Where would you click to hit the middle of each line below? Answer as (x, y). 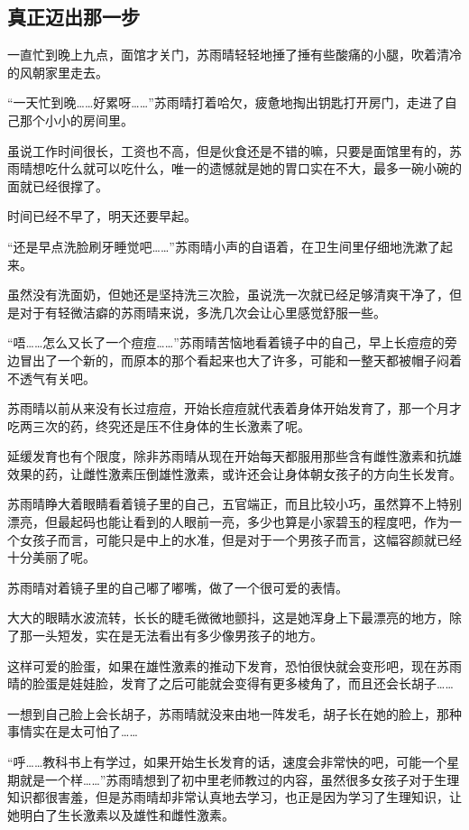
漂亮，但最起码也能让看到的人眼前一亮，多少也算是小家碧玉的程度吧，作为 (228, 522)
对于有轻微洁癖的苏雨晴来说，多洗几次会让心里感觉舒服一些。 (202, 312)
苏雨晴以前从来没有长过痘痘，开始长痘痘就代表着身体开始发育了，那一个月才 (234, 408)
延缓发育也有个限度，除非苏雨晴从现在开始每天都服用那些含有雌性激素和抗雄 (234, 456)
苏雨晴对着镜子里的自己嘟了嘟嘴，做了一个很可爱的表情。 (178, 587)
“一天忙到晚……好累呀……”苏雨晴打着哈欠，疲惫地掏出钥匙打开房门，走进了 (226, 102)
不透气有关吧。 (51, 378)
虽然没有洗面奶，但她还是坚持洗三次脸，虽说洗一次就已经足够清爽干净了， (228, 295)
